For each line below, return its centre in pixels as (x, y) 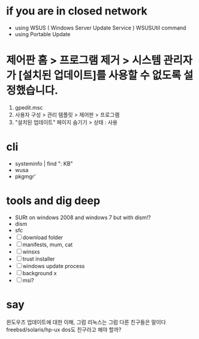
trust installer (39, 259)
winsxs (31, 252)
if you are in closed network (77, 11)
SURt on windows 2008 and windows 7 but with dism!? (83, 217)
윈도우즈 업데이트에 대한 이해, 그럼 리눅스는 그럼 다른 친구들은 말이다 (86, 322)
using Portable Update (43, 34)
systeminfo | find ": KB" (44, 163)
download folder (43, 237)
